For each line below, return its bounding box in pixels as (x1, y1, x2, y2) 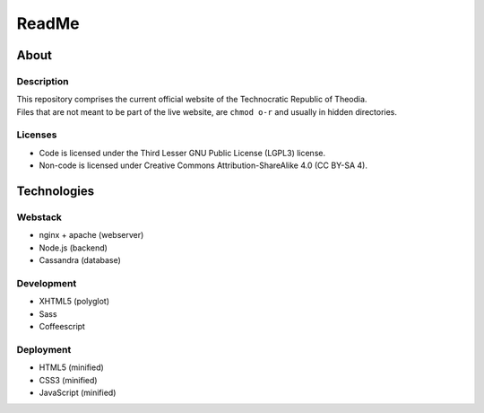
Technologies (16, 184, 95, 199)
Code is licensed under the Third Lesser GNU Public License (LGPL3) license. (39, 147, 326, 158)
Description (16, 75, 69, 87)
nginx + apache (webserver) (39, 230, 144, 241)
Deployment (16, 343, 72, 356)
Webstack (16, 211, 63, 224)
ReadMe (16, 13, 80, 33)
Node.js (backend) (39, 242, 108, 253)
